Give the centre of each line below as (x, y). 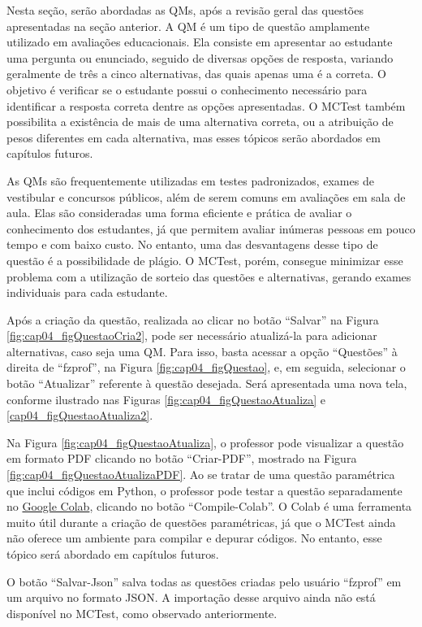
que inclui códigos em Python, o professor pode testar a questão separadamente (205, 490)
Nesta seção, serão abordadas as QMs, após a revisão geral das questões (185, 10)
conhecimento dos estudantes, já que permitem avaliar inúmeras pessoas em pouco (211, 228)
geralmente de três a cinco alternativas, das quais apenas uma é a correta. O (196, 74)
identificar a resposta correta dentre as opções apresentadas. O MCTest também (206, 105)
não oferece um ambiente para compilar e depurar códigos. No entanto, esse (194, 538)
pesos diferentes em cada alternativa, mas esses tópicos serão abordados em (194, 137)
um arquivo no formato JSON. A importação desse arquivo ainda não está (191, 597)
